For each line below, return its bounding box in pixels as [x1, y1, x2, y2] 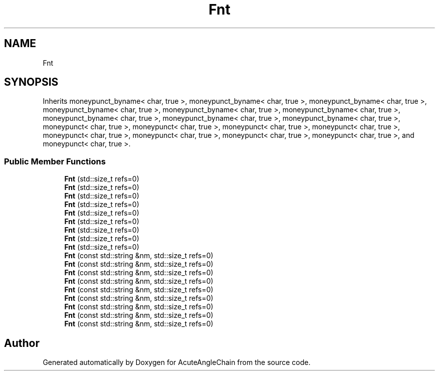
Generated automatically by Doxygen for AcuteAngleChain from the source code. [43, 358, 311, 367]
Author [4, 336, 40, 349]
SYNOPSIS [4, 76, 59, 89]
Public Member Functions [4, 156, 106, 166]
